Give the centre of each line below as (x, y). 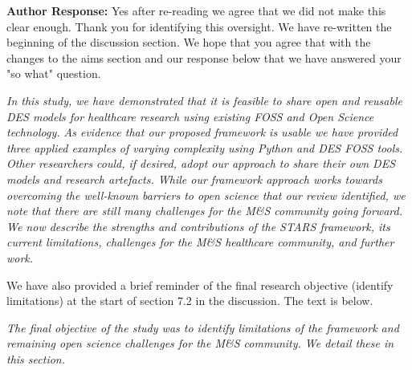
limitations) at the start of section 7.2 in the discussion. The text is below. (190, 301)
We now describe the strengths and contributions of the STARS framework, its (198, 226)
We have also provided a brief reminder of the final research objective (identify (200, 285)
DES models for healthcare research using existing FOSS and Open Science (190, 116)
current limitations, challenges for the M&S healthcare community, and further (200, 242)
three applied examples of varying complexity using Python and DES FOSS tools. (205, 147)
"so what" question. (54, 73)
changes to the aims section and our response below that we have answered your (204, 57)
